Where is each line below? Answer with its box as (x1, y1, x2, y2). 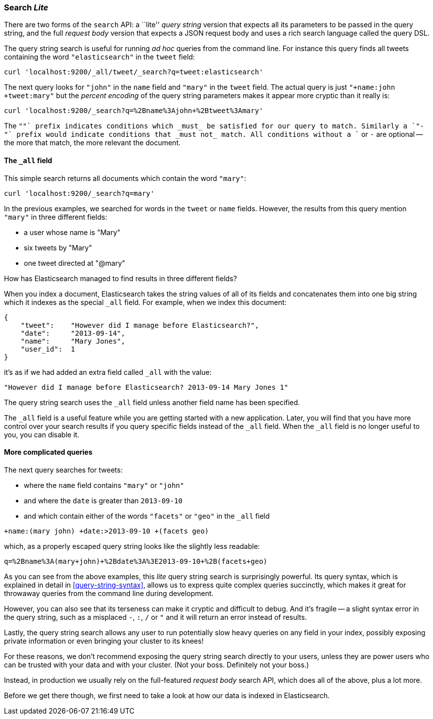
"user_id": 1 (20, 345, 75, 353)
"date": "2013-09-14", (20, 329, 125, 337)
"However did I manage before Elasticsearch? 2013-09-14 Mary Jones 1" (4, 383, 289, 391)
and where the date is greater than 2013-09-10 (24, 496, 183, 505)
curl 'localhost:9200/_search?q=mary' (4, 189, 155, 197)
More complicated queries (4, 448, 93, 457)
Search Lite (4, 2, 49, 12)
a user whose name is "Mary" (24, 228, 121, 237)
